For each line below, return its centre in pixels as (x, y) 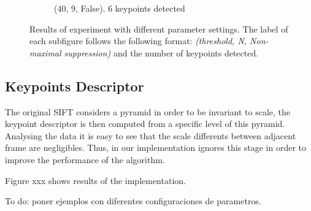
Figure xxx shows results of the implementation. (95, 180)
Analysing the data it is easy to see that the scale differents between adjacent (151, 135)
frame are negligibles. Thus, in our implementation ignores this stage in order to (156, 148)
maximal (45, 52)
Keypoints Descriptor (75, 86)
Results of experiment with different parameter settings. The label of (159, 29)
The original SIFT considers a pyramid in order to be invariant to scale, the (148, 111)
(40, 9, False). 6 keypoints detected (120, 8)
